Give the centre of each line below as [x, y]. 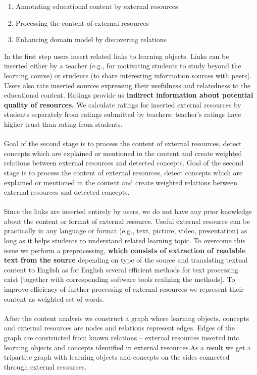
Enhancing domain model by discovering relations [91, 39]
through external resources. [45, 366]
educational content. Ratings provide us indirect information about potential [129, 95]
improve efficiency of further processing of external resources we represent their [124, 289]
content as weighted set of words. [54, 298]
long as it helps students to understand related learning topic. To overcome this [125, 241]
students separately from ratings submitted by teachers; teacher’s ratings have [123, 114]
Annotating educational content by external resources [97, 6]
